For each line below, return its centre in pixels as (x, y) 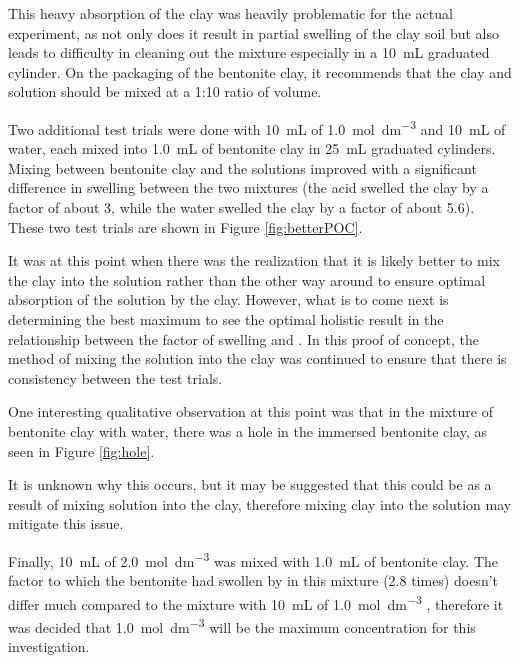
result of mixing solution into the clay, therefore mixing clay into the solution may (260, 503)
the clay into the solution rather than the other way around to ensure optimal (247, 279)
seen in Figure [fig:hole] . (81, 450)
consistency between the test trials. (115, 377)
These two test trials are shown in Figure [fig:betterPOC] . (185, 226)
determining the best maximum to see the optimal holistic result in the (226, 318)
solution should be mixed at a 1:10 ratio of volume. (165, 91)
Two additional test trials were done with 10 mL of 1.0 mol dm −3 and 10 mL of (257, 127)
